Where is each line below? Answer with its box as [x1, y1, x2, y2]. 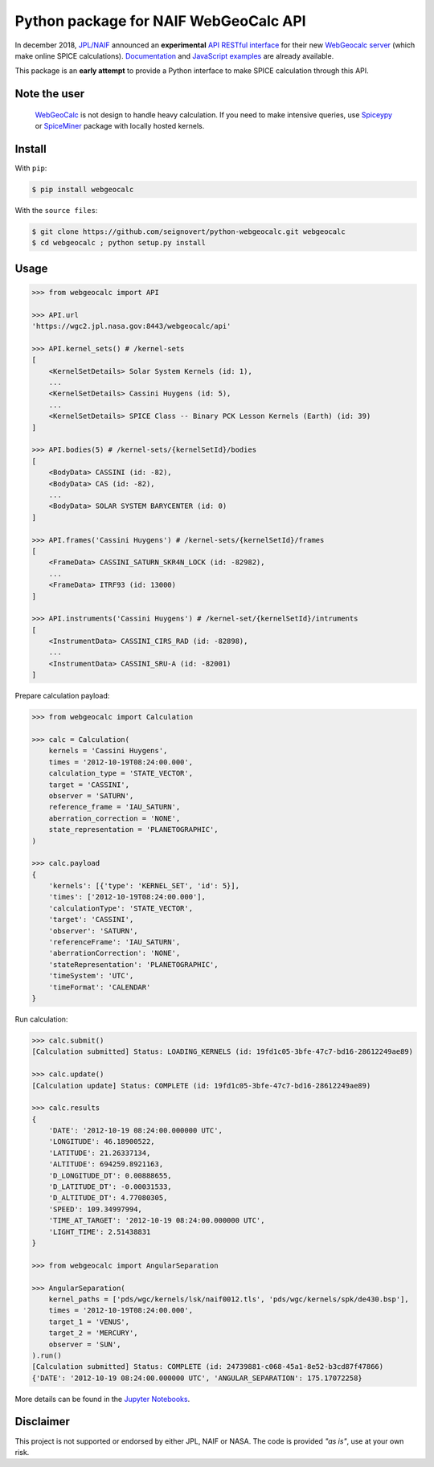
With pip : [14, 163, 47, 173]
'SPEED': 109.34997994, [48, 1204, 142, 1214]
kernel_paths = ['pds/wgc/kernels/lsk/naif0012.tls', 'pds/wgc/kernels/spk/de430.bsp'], [48, 1294, 409, 1304]
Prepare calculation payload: [14, 691, 110, 701]
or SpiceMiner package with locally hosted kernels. [35, 121, 205, 131]
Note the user [14, 87, 85, 100]
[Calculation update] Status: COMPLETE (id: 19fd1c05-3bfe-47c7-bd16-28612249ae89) [31, 1081, 371, 1090]
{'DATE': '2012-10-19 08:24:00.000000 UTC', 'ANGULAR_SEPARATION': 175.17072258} [31, 1373, 363, 1383]
